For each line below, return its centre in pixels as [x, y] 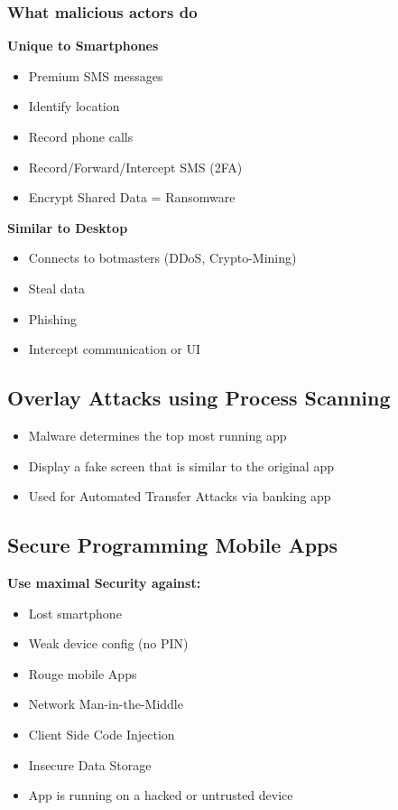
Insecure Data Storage [90, 764]
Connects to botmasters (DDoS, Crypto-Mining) [162, 258]
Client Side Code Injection [102, 734]
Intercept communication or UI [115, 349]
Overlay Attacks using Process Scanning [199, 398]
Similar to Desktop [68, 227]
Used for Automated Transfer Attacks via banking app [180, 496]
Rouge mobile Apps [83, 673]
